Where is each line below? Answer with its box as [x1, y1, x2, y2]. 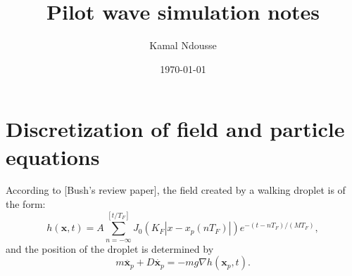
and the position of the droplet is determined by [6, 241, 214, 256]
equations [6, 142, 100, 171]
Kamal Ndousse [149, 38, 217, 53]
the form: [6, 197, 46, 211]
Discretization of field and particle [6, 114, 345, 143]
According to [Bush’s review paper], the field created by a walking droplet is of [6, 183, 346, 197]
